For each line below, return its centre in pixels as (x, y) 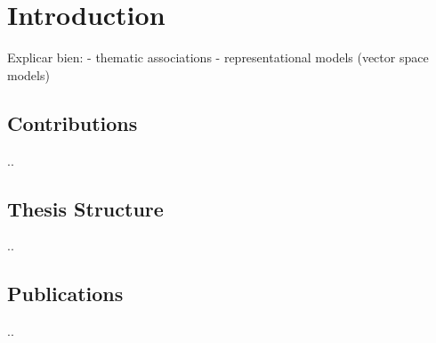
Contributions (73, 122)
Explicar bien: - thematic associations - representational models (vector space (218, 57)
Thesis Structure (85, 208)
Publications (65, 294)
